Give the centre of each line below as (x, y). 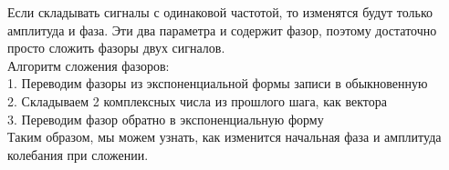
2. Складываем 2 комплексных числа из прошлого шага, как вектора (197, 100)
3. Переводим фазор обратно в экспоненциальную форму (166, 119)
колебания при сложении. (78, 154)
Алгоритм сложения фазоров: (89, 65)
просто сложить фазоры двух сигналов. (116, 48)
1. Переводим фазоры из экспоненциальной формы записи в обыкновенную (218, 83)
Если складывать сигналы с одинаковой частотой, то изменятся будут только (220, 12)
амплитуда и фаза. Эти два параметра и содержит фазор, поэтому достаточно (222, 30)
